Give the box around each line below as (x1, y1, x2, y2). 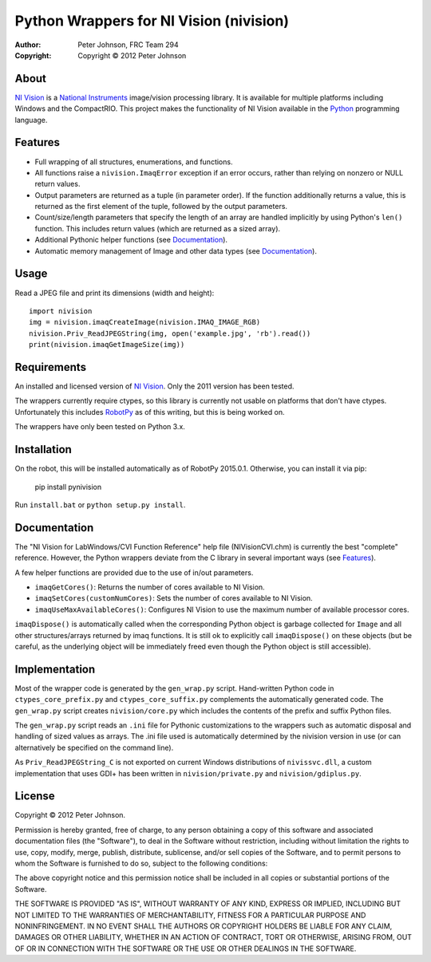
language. (14, 115, 48, 124)
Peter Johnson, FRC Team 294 (77, 40, 179, 49)
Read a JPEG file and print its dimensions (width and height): (14, 288, 215, 298)
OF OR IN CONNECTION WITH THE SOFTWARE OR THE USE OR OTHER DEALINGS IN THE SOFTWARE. (14, 944, 357, 953)
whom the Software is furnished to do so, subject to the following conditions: (14, 858, 268, 869)
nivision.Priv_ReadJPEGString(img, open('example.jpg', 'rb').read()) (29, 329, 311, 338)
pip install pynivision (34, 482, 102, 491)
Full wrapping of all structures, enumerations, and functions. (34, 156, 233, 167)
